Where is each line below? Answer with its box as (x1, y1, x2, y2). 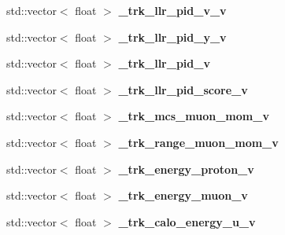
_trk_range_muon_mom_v (118, 134, 279, 150)
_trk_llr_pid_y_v (118, 28, 227, 45)
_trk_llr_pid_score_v (118, 81, 248, 97)
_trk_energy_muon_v (118, 187, 248, 204)
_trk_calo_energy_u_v (118, 213, 256, 229)
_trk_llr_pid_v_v (118, 2, 227, 18)
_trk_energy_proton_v (118, 160, 254, 177)
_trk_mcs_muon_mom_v (118, 108, 269, 124)
